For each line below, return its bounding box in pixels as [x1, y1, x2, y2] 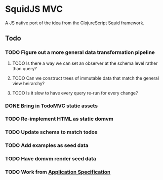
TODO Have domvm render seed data [5, 155, 96, 162]
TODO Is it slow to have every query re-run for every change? [12, 90, 138, 96]
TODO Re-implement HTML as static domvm [5, 115, 114, 122]
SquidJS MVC [5, 3, 63, 15]
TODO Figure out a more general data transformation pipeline [5, 49, 155, 56]
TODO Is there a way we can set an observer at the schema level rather [12, 60, 158, 66]
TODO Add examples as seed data [5, 142, 89, 149]
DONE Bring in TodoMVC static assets [5, 102, 98, 109]
